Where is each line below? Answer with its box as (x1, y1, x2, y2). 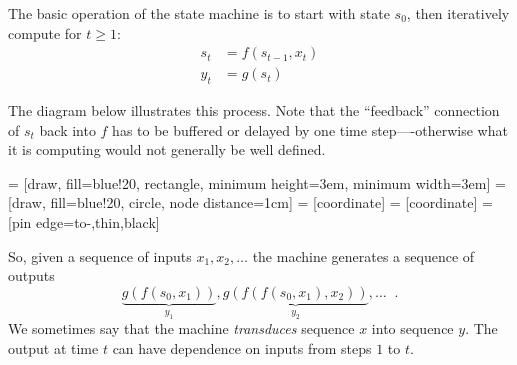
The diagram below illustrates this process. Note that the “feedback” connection (8, 100, 500, 121)
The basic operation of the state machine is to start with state (8, 3, 390, 23)
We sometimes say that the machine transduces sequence (8, 318, 355, 339)
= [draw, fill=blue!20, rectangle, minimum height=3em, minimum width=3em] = (8, 172, 506, 193)
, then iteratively (406, 3, 510, 23)
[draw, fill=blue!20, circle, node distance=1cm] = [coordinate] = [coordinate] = (8, 192, 493, 213)
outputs (8, 265, 55, 286)
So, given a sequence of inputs (8, 245, 192, 266)
